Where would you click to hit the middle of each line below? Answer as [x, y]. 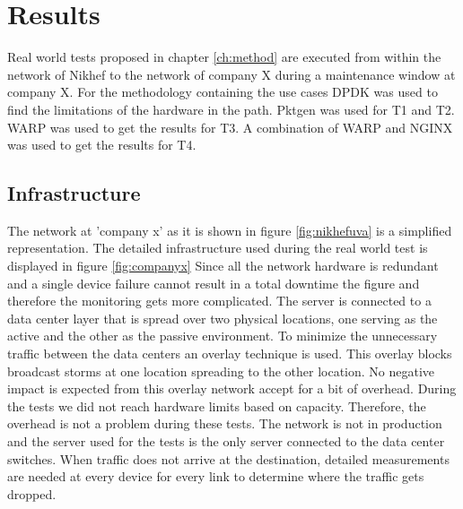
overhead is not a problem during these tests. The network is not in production [225, 423]
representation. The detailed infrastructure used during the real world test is [218, 248]
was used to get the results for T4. [102, 145]
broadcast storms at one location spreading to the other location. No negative [221, 371]
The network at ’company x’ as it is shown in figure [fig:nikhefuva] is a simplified [230, 230]
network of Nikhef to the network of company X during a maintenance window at [231, 74]
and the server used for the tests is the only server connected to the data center [226, 441]
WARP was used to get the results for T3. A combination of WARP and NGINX [230, 127]
